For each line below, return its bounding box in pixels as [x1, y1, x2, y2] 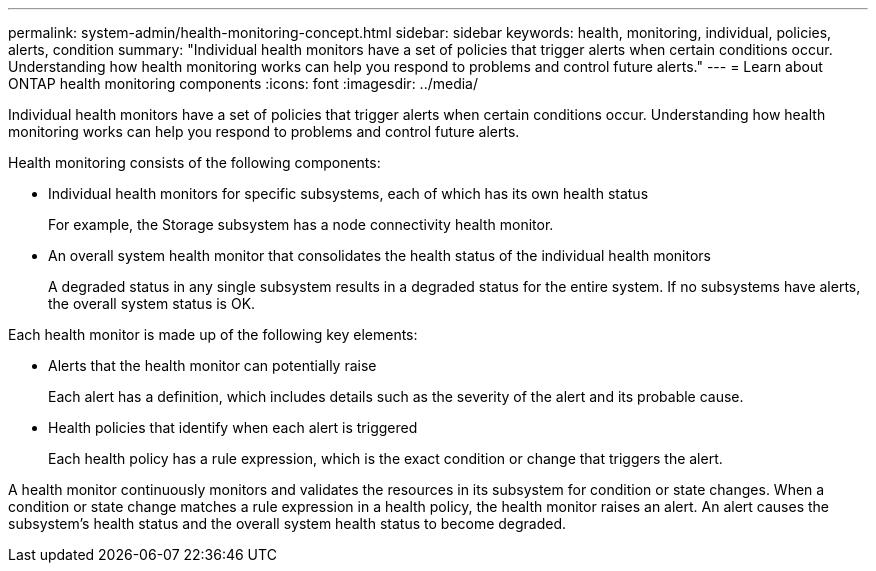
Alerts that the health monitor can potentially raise [48, 357, 377, 374]
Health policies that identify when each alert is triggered [48, 419, 418, 436]
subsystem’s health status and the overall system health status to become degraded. [8, 515, 567, 532]
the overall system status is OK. [48, 295, 256, 312]
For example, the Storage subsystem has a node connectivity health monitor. [48, 216, 554, 233]
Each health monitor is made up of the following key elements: [8, 326, 418, 343]
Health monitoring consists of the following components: [8, 154, 381, 171]
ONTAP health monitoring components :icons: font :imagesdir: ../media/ [8, 75, 479, 92]
